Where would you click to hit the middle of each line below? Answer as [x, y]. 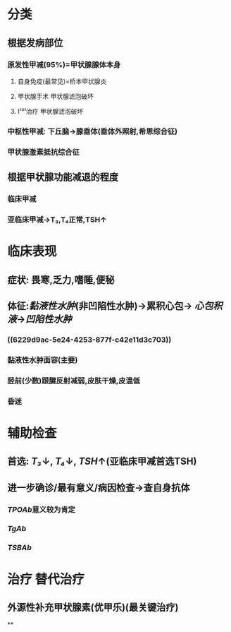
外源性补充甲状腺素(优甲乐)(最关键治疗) [93, 607]
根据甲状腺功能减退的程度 [63, 177]
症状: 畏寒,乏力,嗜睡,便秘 [61, 280]
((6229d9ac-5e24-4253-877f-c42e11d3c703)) [89, 340]
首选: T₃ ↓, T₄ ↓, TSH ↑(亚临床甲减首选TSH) [102, 461]
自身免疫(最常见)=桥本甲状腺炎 [62, 81]
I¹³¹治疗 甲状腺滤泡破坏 [50, 111]
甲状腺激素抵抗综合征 [43, 152]
